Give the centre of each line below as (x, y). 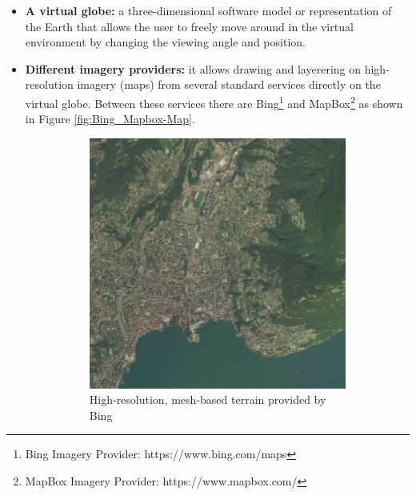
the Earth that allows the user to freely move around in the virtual (189, 26)
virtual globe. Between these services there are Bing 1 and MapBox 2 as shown (214, 102)
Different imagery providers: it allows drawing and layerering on (193, 68)
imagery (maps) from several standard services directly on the (229, 84)
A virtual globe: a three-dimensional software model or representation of (208, 10)
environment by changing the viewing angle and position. (165, 42)
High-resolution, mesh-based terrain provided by (208, 399)
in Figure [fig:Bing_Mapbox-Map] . (110, 119)
